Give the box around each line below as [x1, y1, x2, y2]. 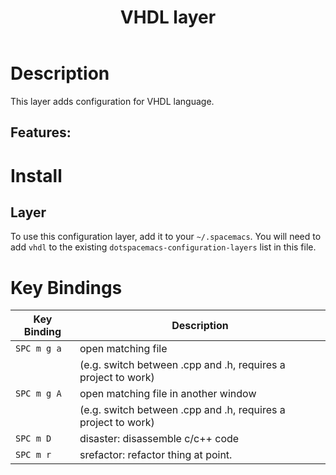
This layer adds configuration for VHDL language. [10, 95, 215, 107]
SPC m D [15, 433, 52, 445]
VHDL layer [119, 6, 217, 29]
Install [10, 164, 63, 187]
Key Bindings [10, 276, 123, 299]
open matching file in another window [79, 387, 257, 401]
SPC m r [15, 449, 52, 461]
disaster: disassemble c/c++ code [79, 432, 240, 446]
